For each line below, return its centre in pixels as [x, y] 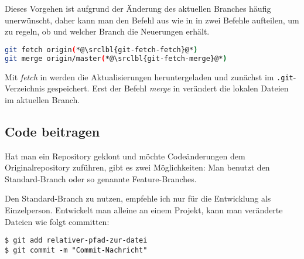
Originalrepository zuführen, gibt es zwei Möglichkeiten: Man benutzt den [137, 167]
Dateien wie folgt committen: [57, 221]
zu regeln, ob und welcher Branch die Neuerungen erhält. [107, 31]
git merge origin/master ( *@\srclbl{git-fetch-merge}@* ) [116, 58]
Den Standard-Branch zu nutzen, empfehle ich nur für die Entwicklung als [138, 198]
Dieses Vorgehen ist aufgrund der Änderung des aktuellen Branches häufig [138, 8]
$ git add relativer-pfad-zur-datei [76, 241]
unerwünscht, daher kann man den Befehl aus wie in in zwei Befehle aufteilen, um [152, 20]
